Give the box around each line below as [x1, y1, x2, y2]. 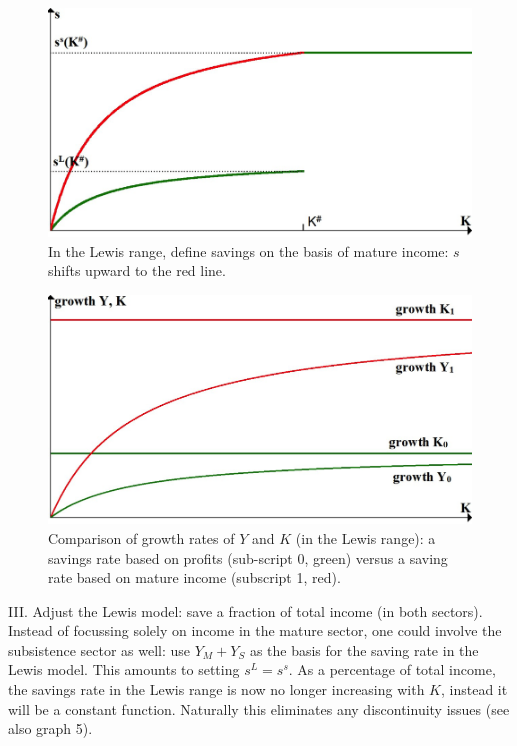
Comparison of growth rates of [48, 527, 235, 548]
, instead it [440, 679, 508, 700]
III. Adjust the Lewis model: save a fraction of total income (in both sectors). [8, 600, 483, 621]
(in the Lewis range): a [295, 527, 436, 548]
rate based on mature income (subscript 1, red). [48, 567, 341, 588]
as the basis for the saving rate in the [249, 639, 479, 660]
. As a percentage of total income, [288, 659, 496, 680]
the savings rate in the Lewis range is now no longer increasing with [8, 679, 425, 700]
